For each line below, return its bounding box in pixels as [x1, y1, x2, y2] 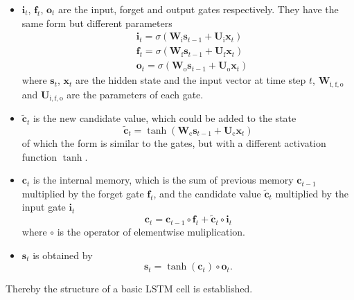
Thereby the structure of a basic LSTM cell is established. [6, 281, 253, 296]
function [21, 149, 57, 164]
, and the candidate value [153, 186, 261, 200]
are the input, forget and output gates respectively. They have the [58, 2, 339, 16]
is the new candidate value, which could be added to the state [33, 111, 297, 125]
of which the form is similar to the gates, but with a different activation [21, 136, 326, 150]
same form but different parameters [21, 15, 172, 30]
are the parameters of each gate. [67, 87, 204, 101]
